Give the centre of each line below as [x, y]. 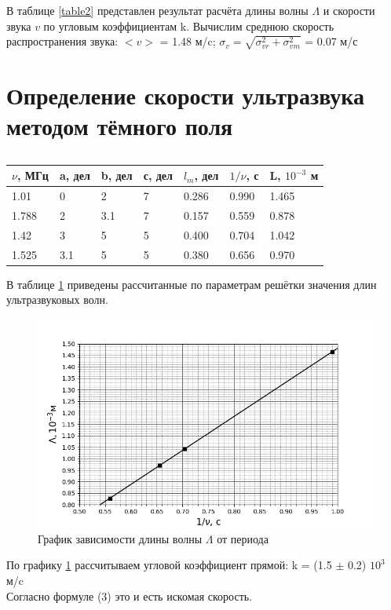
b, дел [117, 175]
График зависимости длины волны [120, 538]
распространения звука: [62, 41]
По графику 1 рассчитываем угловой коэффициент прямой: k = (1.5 [169, 565]
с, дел [158, 175]
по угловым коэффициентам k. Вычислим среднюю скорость [189, 26]
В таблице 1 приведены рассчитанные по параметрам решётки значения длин [192, 284]
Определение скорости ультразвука [186, 95]
